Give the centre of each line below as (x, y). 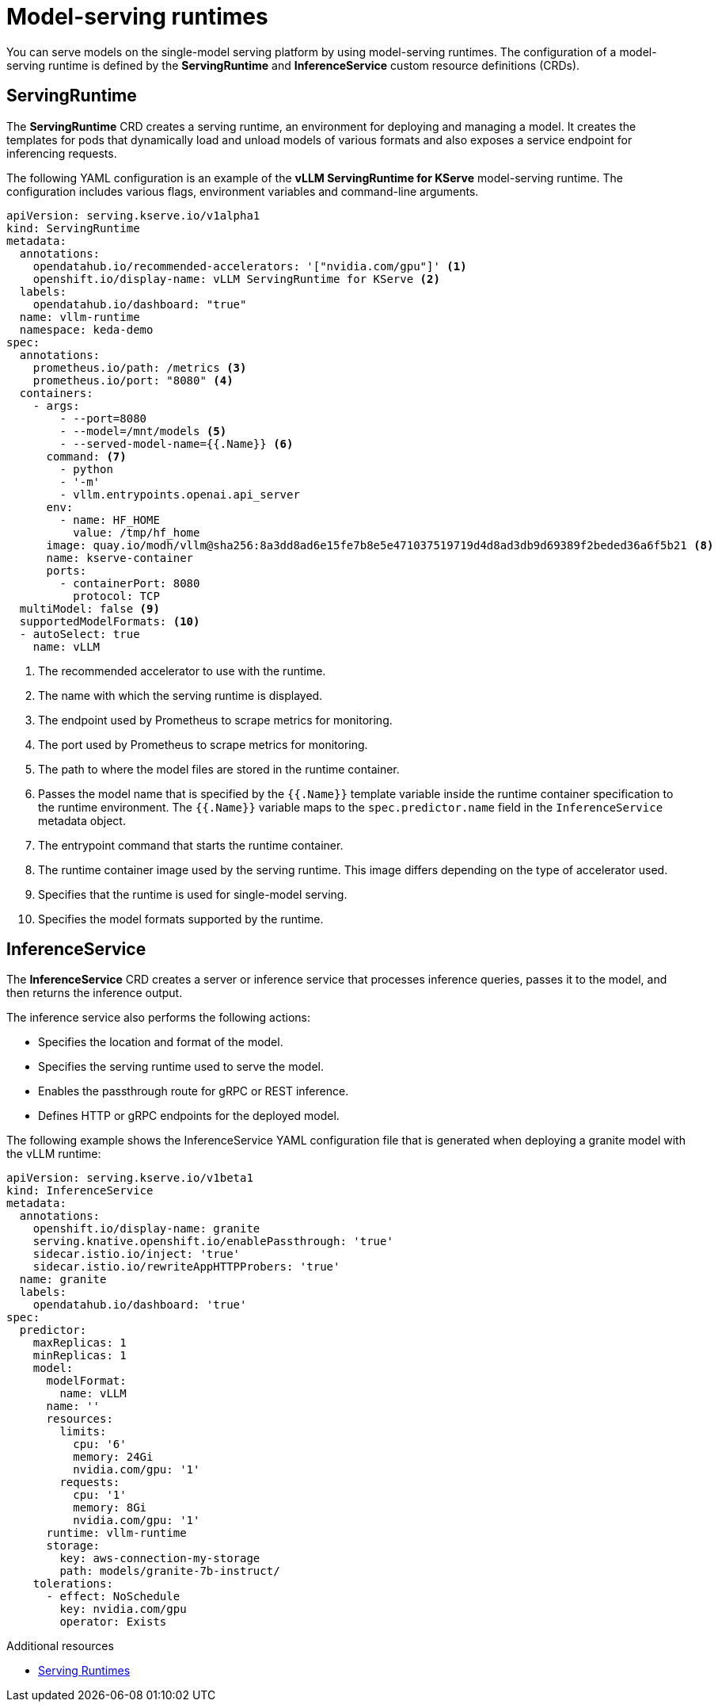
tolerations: (73, 1584)
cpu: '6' (100, 1444)
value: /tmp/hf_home (137, 532)
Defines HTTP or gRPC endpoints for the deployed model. (189, 1116)
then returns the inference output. (95, 993)
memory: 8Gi (110, 1508)
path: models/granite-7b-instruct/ (170, 1571)
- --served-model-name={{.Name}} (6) (177, 443)
